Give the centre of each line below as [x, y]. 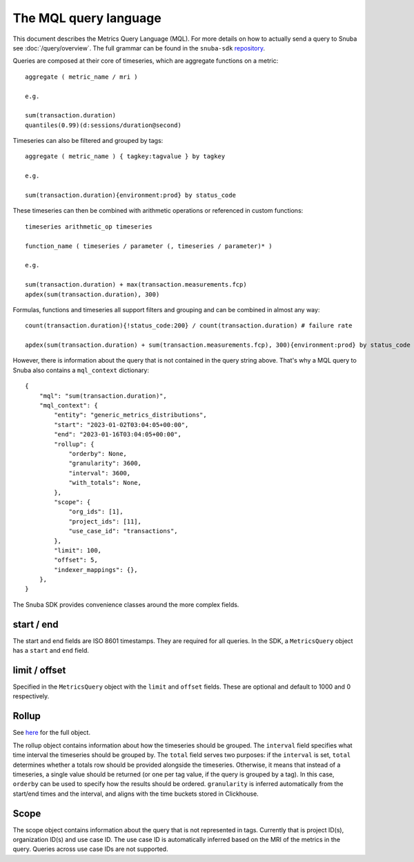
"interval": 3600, [100, 473]
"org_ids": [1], [96, 512]
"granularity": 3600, [105, 463]
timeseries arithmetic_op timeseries [89, 227]
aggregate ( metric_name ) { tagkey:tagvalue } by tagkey [125, 156]
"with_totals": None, [105, 483]
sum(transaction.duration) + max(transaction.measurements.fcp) [136, 285]
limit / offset [39, 670]
